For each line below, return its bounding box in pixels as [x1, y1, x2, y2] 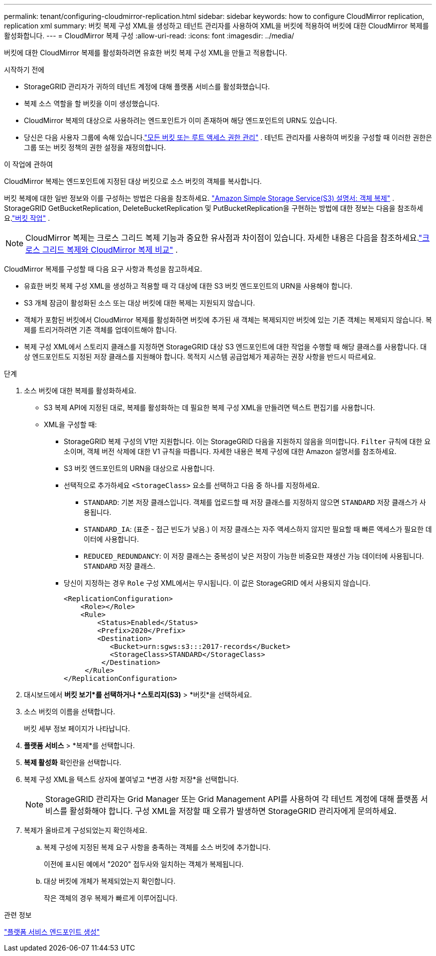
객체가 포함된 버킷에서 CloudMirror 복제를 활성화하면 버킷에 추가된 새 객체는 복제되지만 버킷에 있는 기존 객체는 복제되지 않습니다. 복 [24, 316, 432, 324]
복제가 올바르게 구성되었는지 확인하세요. [24, 826, 147, 834]
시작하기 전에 [4, 65, 45, 74]
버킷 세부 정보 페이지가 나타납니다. [24, 724, 130, 733]
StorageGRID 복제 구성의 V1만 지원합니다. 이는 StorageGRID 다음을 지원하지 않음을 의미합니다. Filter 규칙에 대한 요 [64, 437, 431, 446]
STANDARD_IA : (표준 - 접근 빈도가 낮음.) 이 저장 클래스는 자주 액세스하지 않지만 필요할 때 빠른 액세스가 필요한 [84, 525, 424, 533]
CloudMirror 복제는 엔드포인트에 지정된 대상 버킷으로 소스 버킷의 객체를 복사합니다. [4, 177, 262, 185]
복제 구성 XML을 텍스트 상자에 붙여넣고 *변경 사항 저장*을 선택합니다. [24, 775, 239, 784]
